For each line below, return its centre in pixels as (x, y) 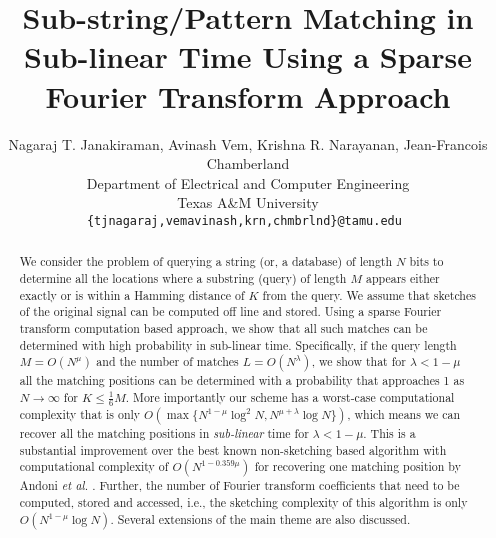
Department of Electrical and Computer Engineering (248, 182)
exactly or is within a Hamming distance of (132, 294)
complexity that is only (80, 414)
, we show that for (358, 361)
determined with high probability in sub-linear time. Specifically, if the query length (238, 344)
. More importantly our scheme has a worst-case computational (290, 396)
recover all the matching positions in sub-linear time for (164, 433)
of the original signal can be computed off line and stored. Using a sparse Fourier (230, 311)
